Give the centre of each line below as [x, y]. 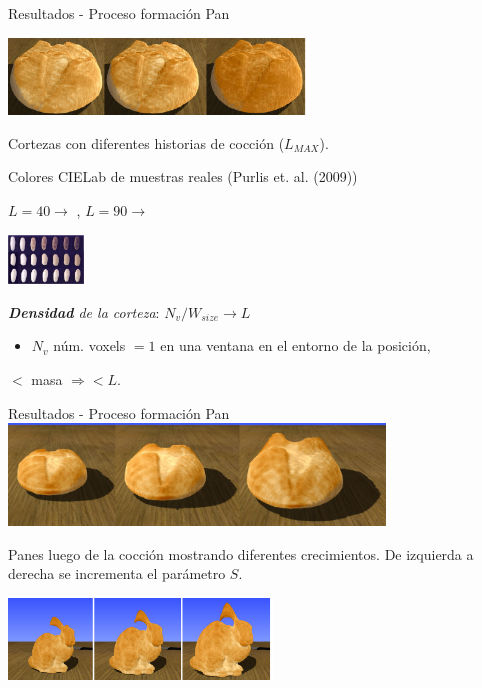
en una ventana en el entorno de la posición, [295, 345]
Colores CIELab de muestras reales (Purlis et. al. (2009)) [183, 176]
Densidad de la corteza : [84, 311]
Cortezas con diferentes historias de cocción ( [146, 142]
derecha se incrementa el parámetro [117, 573]
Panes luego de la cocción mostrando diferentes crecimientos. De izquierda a [241, 553]
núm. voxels [89, 345]
